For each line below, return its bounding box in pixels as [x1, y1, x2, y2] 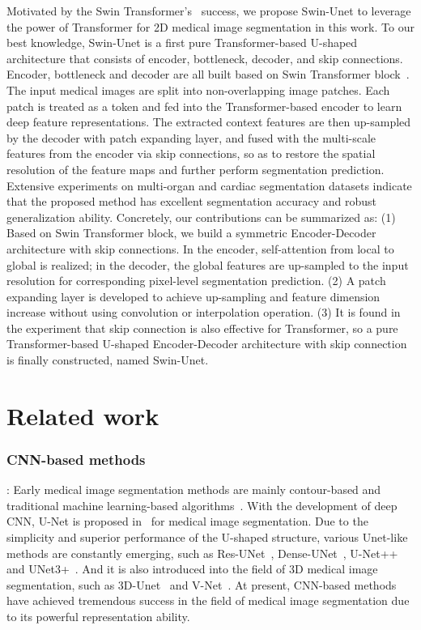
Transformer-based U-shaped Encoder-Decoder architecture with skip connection [6, 335, 407, 352]
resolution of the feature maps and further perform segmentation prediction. [6, 160, 385, 177]
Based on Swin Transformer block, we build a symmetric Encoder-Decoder [6, 224, 376, 241]
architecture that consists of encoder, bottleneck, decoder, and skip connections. [6, 49, 403, 66]
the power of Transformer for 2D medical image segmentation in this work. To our [6, 18, 415, 35]
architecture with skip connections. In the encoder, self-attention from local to [6, 240, 394, 257]
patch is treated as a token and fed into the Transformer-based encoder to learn [6, 97, 402, 114]
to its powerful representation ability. [6, 608, 190, 624]
